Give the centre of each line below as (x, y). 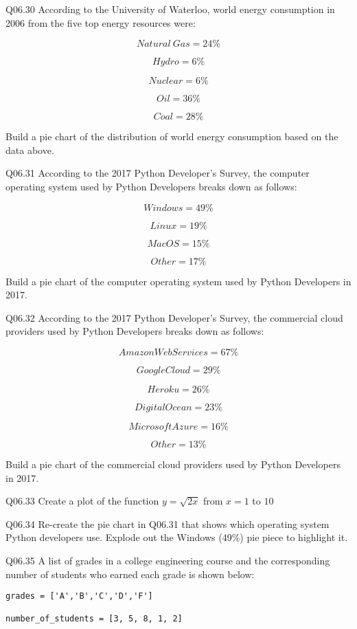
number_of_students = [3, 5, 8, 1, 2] (94, 619)
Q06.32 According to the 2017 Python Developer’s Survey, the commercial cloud (174, 317)
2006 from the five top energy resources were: (101, 22)
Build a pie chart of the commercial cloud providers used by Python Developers (173, 464)
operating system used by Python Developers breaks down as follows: (151, 186)
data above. (30, 150)
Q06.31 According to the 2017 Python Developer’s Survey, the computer (158, 173)
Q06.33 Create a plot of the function (82, 501)
